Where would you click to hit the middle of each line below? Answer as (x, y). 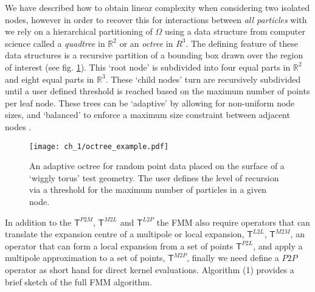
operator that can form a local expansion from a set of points (119, 245)
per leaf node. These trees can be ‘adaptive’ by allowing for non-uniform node (150, 103)
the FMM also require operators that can (233, 222)
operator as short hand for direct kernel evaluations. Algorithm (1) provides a (150, 269)
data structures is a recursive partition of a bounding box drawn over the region (154, 55)
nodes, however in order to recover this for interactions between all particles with (156, 19)
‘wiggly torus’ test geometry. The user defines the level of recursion (154, 177)
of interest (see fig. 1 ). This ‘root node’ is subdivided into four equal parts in (148, 67)
